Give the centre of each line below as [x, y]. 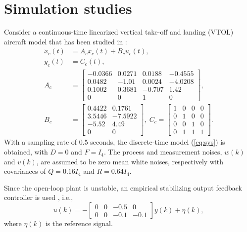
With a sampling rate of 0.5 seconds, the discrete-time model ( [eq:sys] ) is [115, 142]
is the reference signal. [79, 223]
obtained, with [26, 152]
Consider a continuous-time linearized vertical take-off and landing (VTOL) [119, 32]
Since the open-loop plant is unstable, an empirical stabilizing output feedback [123, 187]
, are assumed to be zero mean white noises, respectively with [130, 161]
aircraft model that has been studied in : [66, 41]
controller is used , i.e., [39, 197]
